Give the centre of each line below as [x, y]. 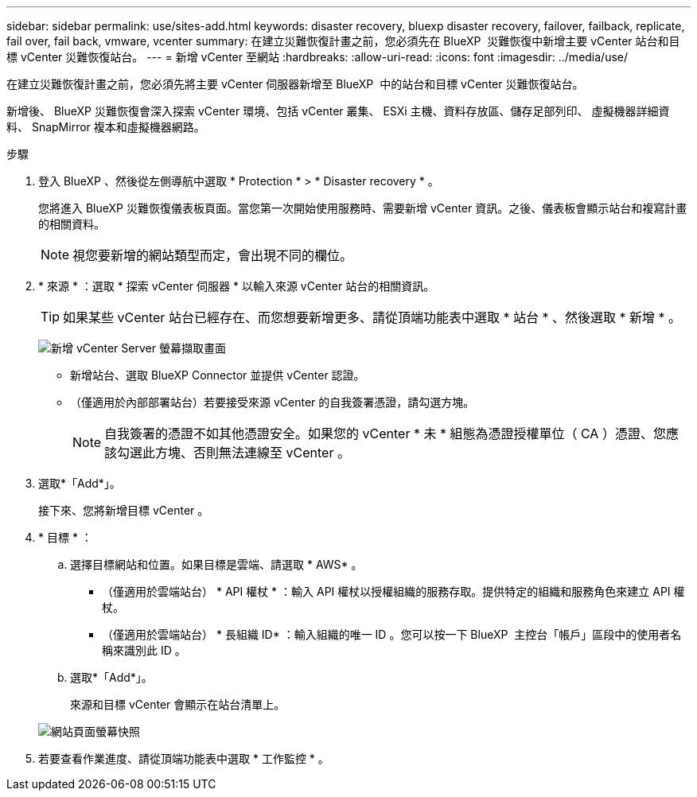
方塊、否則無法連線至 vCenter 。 [253, 453]
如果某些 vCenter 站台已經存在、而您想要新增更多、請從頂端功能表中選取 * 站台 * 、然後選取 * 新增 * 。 [372, 317]
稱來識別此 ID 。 [144, 650]
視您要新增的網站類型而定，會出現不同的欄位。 [213, 255]
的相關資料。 [72, 224]
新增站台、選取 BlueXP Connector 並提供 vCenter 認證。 [218, 375]
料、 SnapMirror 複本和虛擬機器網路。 [106, 127]
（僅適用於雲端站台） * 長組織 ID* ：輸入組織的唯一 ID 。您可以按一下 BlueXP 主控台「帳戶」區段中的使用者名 [392, 634]
